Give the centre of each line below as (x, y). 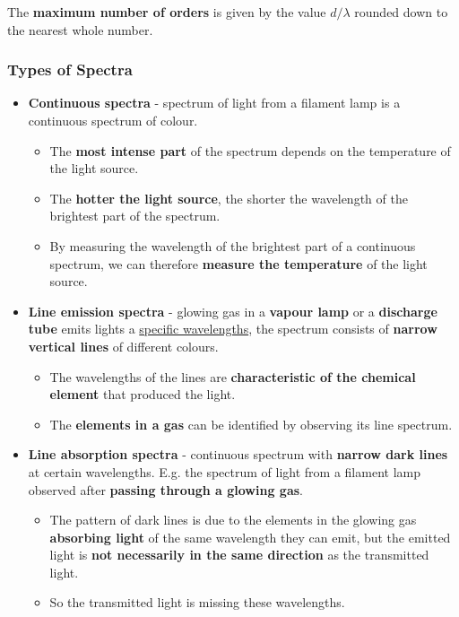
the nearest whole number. (80, 29)
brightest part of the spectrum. (135, 216)
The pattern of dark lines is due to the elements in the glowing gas (233, 520)
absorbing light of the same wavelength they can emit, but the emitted (250, 537)
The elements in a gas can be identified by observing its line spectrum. (251, 424)
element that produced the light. (143, 394)
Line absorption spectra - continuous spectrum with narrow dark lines (238, 454)
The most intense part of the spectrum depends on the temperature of (250, 150)
